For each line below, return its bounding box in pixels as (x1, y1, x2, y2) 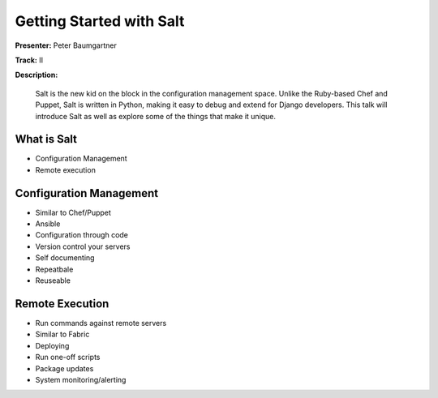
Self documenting (35, 253, 95, 263)
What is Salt (15, 132, 77, 146)
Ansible (35, 219, 61, 229)
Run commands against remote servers (35, 318, 167, 327)
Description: (15, 70, 58, 80)
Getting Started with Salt (15, 12, 185, 30)
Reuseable (35, 276, 71, 285)
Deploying (35, 340, 70, 350)
